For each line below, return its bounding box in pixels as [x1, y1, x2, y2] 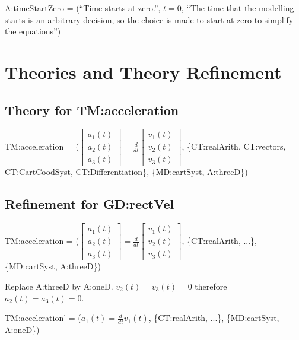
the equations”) [5, 25, 61, 37]
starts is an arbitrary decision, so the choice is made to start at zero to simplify [5, 13, 294, 26]
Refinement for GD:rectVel [5, 195, 174, 213]
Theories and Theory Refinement [5, 59, 282, 84]
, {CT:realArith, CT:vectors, [182, 140, 286, 152]
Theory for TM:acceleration [5, 100, 179, 119]
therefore [195, 279, 227, 292]
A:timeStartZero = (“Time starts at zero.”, [5, 2, 161, 14]
